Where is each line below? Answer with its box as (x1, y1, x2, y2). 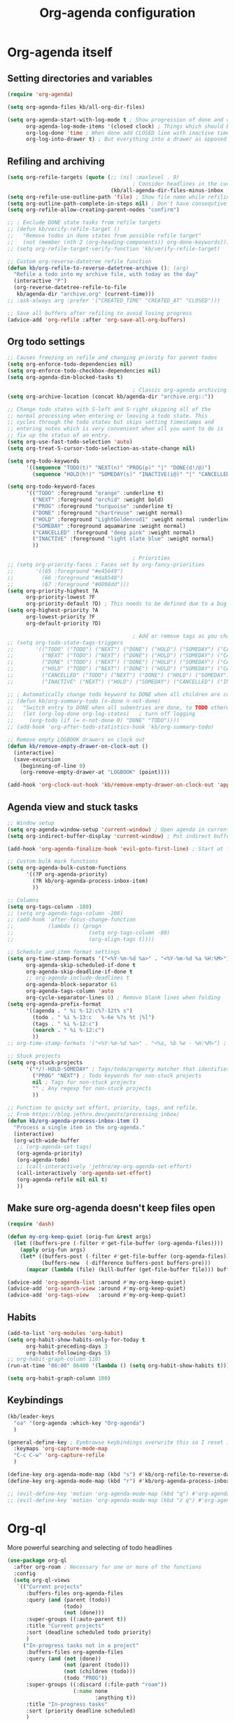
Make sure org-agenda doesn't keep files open (7, 1202, 215, 1214)
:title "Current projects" (25, 1623, 105, 1630)
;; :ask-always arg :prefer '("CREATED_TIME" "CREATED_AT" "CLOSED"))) (7, 297, 220, 304)
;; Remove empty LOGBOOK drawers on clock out (7, 736, 145, 743)
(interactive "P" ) (13, 277, 68, 285)
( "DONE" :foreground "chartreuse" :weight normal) (32, 509, 183, 517)
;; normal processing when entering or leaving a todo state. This (7, 412, 208, 419)
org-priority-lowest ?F (25, 594, 96, 601)
